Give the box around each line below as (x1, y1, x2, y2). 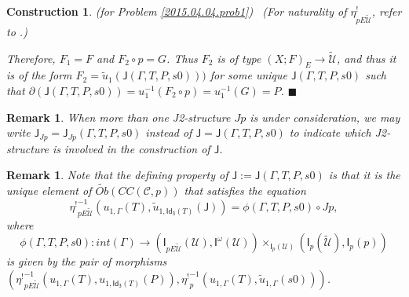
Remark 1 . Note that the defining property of (6, 167, 228, 183)
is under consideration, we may (250, 108, 400, 125)
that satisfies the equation (184, 181, 306, 198)
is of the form (6, 67, 72, 83)
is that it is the (328, 167, 400, 183)
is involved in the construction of (53, 140, 210, 156)
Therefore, (6, 49, 56, 66)
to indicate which (289, 124, 371, 141)
